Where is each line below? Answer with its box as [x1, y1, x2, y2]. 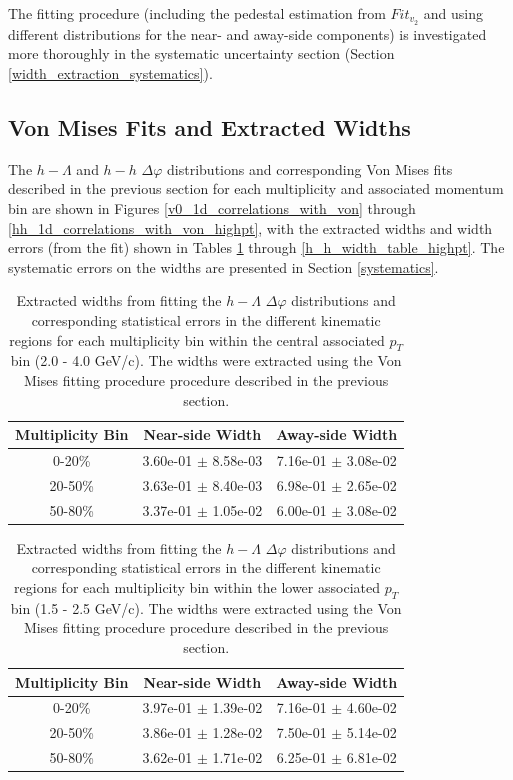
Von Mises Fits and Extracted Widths [8, 112, 411, 143]
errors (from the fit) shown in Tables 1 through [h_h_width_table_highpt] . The [8, 237, 505, 258]
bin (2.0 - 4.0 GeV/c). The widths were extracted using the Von [10, 350, 402, 371]
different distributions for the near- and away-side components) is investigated [8, 23, 487, 44]
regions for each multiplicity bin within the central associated [9, 329, 385, 350]
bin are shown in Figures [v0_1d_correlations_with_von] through [8, 198, 416, 219]
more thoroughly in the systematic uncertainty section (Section [8, 43, 395, 64]
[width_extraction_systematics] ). [8, 63, 213, 84]
